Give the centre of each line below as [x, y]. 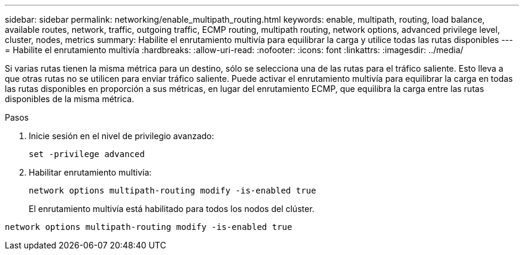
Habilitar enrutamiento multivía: [90, 172]
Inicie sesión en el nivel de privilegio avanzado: [121, 136]
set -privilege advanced [87, 154]
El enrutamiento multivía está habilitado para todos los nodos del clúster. [172, 209]
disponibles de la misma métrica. [70, 99]
